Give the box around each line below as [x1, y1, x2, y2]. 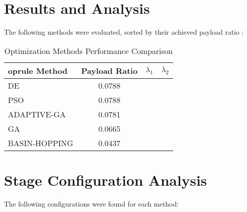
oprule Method [8, 64, 68, 76]
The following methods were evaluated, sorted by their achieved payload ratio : [4, 27, 244, 37]
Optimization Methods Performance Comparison [4, 45, 173, 56]
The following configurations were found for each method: [4, 198, 179, 209]
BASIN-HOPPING [8, 137, 73, 149]
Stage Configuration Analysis [4, 169, 207, 190]
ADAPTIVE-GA [8, 108, 66, 120]
